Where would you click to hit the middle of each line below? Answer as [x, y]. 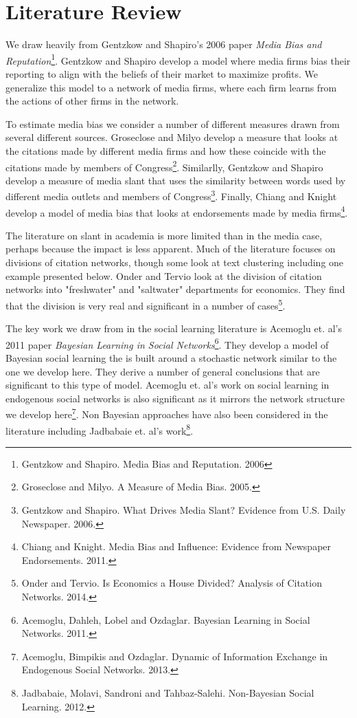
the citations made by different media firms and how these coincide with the [166, 150]
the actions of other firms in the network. [92, 101]
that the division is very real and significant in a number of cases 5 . [146, 304]
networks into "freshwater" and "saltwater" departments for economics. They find [175, 289]
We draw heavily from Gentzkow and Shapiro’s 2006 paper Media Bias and [164, 44]
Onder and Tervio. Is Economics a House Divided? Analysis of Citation [172, 583]
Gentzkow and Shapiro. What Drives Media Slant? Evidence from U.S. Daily [184, 510]
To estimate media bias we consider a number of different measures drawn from [173, 123]
